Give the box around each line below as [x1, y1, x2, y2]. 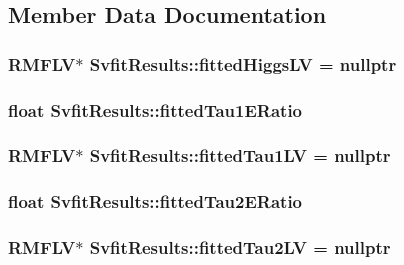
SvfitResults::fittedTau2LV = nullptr [89, 235, 391, 260]
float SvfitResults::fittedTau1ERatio [8, 97, 303, 122]
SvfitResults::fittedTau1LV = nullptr [89, 143, 391, 168]
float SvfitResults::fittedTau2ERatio [8, 189, 303, 214]
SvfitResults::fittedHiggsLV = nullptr [89, 51, 397, 76]
